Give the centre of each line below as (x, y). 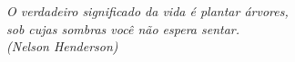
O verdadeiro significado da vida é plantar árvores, (147, 11)
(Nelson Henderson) (62, 46)
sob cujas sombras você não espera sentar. (123, 28)
